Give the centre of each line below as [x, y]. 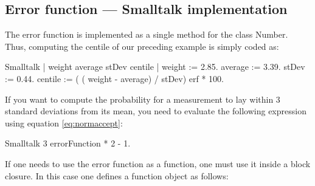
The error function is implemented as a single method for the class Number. [147, 34]
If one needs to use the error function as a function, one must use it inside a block [158, 163]
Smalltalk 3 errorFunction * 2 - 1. [68, 143]
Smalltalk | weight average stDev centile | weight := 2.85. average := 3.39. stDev [155, 67]
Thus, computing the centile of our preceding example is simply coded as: [142, 46]
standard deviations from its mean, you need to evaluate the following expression [156, 111]
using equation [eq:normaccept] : [64, 122]
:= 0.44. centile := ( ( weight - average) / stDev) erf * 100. [115, 78]
